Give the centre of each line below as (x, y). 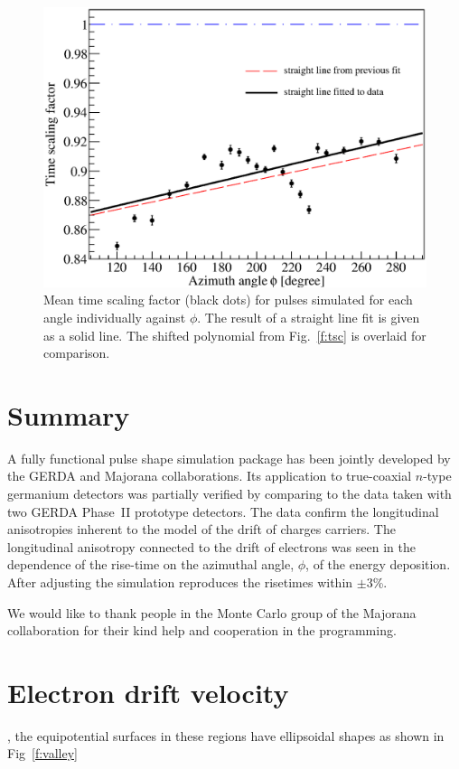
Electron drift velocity (148, 692)
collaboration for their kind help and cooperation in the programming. (202, 630)
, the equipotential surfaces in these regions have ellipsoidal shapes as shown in (226, 735)
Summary (69, 414)
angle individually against (115, 317)
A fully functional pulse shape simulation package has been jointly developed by (229, 458)
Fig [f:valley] (43, 753)
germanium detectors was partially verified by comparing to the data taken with (229, 493)
